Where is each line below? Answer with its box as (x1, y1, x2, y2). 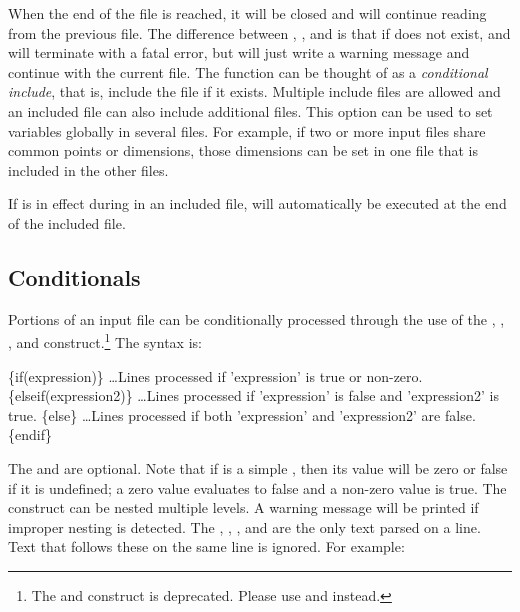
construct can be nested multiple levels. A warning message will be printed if (8, 497, 479, 518)
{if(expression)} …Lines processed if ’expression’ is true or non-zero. (8, 365, 423, 386)
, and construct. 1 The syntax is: (8, 329, 202, 352)
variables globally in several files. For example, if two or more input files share (8, 120, 486, 141)
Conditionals (8, 261, 141, 292)
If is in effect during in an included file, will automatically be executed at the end (8, 193, 507, 214)
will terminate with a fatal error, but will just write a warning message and (8, 42, 470, 63)
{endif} (8, 424, 52, 445)
